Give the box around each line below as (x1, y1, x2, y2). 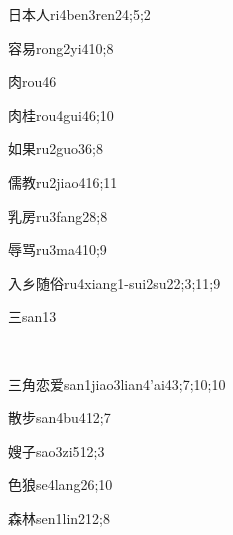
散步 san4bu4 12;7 (8, 407, 111, 428)
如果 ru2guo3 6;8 (8, 138, 103, 159)
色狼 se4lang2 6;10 (8, 474, 113, 495)
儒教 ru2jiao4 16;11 (8, 171, 118, 192)
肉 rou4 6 (8, 71, 57, 92)
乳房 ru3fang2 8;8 (8, 205, 108, 226)
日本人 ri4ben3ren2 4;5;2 (8, 4, 151, 24)
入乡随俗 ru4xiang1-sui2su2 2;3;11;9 (8, 272, 221, 293)
